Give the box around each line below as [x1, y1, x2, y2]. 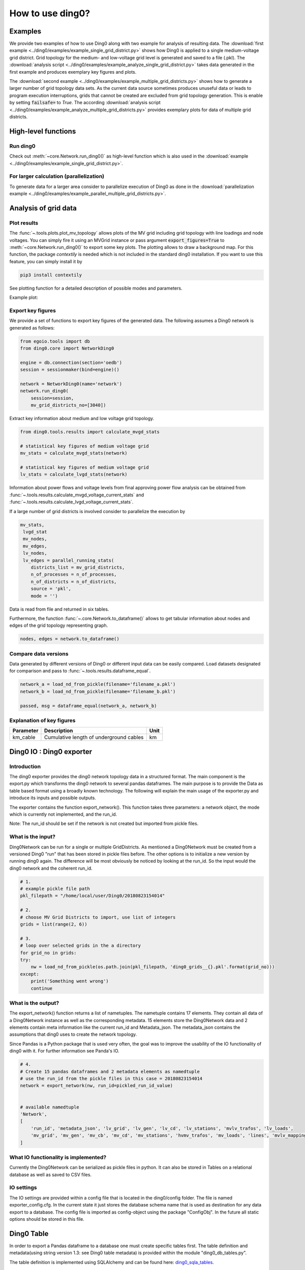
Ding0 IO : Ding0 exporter [9, 747, 93, 756]
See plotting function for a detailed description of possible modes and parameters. [9, 285, 182, 291]
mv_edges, [23, 543, 47, 549]
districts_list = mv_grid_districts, [30, 564, 125, 570]
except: [20, 971, 39, 977]
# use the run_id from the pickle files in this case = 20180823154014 [20, 1076, 203, 1082]
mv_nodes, [23, 536, 47, 542]
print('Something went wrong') [30, 978, 109, 984]
